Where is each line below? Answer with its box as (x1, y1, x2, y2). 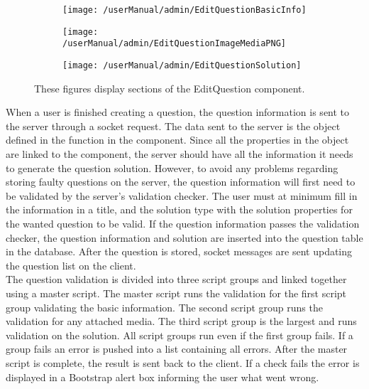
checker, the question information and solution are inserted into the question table (6, 230, 363, 245)
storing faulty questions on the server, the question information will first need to (6, 174, 356, 189)
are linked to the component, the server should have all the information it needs (6, 146, 353, 161)
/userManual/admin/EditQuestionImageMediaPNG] (62, 38, 286, 49)
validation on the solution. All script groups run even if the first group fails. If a (6, 327, 353, 342)
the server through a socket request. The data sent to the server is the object (6, 118, 341, 133)
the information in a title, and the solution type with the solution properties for (6, 202, 353, 217)
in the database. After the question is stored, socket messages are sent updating (6, 244, 353, 259)
